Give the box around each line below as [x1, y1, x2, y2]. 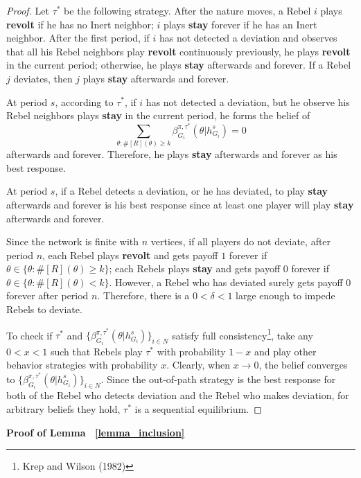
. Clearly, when [166, 357, 230, 372]
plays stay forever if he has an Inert [164, 17, 317, 31]
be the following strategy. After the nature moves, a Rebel [64, 3, 311, 17]
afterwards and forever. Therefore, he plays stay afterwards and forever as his [6, 147, 337, 161]
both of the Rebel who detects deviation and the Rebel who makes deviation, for [6, 388, 349, 402]
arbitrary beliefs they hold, [6, 402, 121, 416]
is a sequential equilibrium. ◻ [134, 402, 262, 416]
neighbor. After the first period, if [6, 30, 150, 45]
